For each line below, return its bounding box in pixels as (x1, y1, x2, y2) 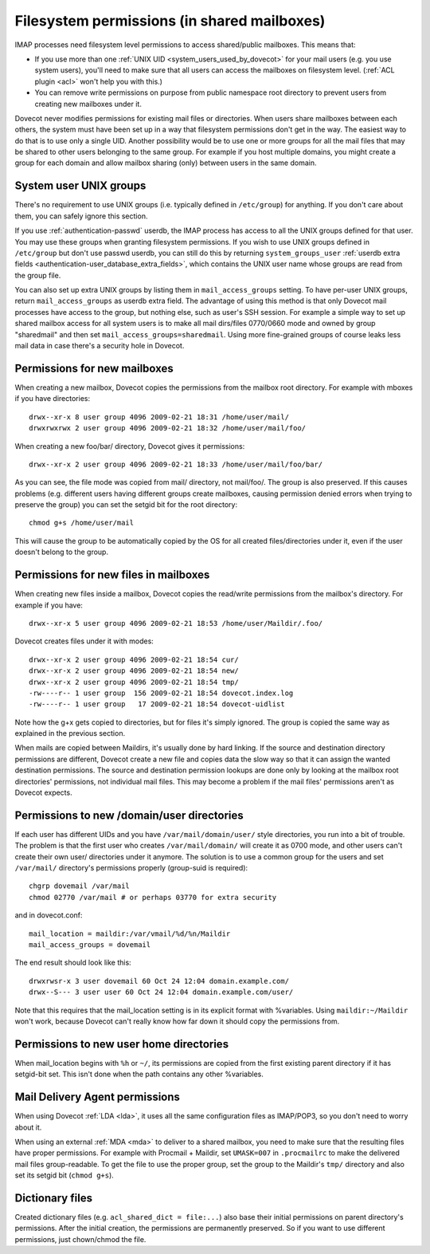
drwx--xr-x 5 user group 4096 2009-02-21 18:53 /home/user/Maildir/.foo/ (29, 619, 323, 627)
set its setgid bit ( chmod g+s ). (14, 1170, 115, 1180)
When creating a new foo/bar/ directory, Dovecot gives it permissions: (14, 441, 245, 450)
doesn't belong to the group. (14, 547, 109, 557)
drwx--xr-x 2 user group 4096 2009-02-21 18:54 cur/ (29, 655, 239, 664)
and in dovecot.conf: (14, 910, 83, 920)
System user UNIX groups (14, 179, 147, 193)
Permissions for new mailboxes (14, 361, 174, 375)
